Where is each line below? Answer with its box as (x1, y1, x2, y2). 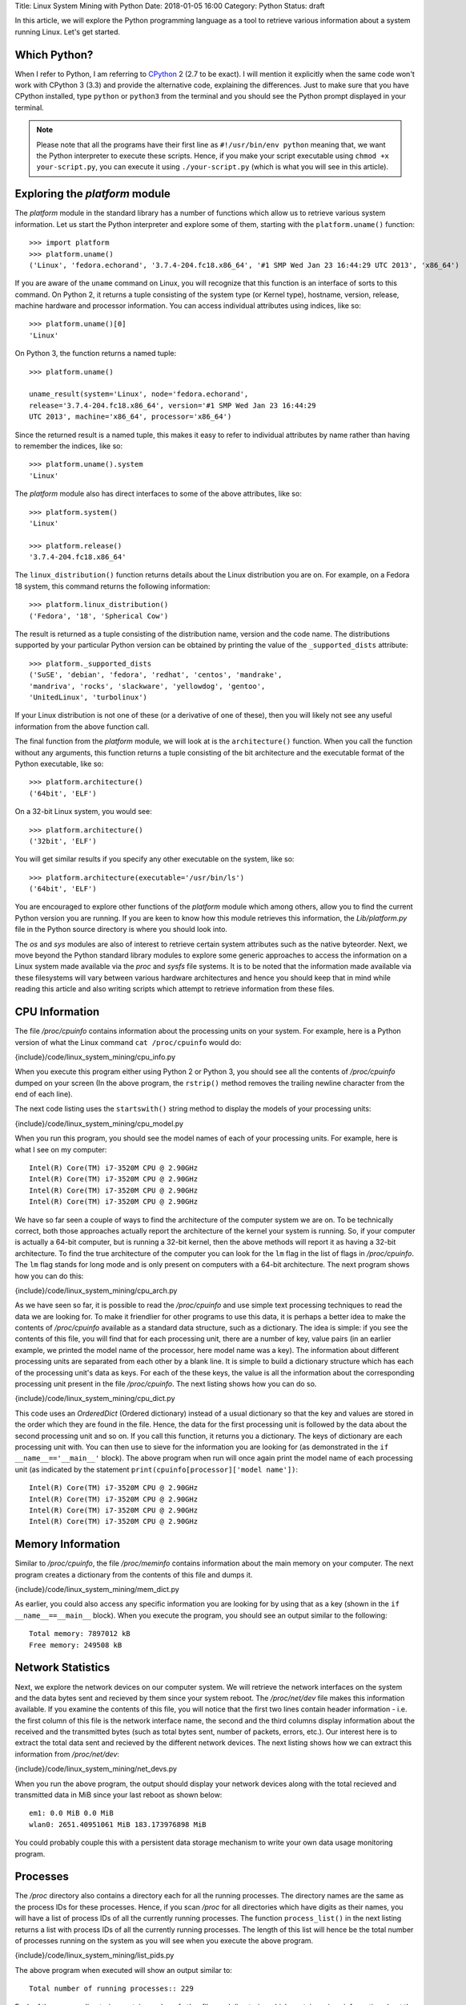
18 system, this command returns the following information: (14, 581, 211, 591)
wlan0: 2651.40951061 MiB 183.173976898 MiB (29, 1820, 207, 1829)
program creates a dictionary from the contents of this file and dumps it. (14, 1570, 253, 1579)
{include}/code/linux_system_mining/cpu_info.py (14, 1051, 176, 1062)
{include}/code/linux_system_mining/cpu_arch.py (14, 1286, 178, 1295)
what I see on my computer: (14, 1144, 107, 1154)
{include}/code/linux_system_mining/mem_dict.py (14, 1585, 179, 1594)
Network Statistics (14, 1661, 110, 1675)
